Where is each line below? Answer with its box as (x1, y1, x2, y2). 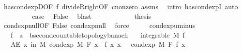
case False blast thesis (32, 11, 151, 21)
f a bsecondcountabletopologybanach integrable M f (10, 29, 185, 39)
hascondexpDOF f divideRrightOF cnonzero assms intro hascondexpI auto (3, 1, 238, 11)
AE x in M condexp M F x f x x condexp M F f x (10, 39, 185, 49)
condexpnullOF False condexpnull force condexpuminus (3, 20, 195, 30)
